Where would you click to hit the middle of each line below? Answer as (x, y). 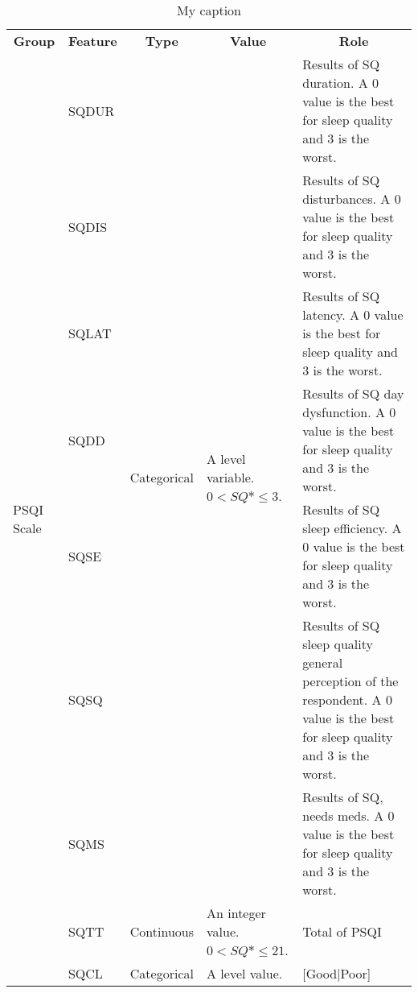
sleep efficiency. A (352, 528)
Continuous (162, 931)
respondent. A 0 (347, 699)
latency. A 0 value (353, 314)
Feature (92, 41)
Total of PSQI (342, 931)
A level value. (245, 973)
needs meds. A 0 (348, 815)
